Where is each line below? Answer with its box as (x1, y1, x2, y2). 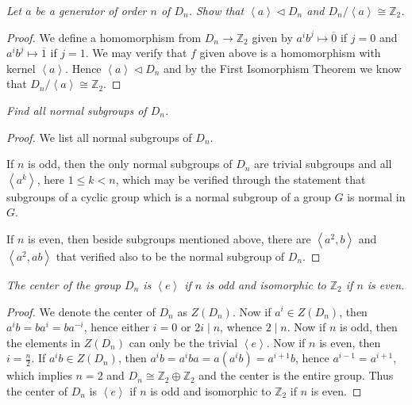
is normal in (347, 188, 406, 204)
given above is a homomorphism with (199, 44, 381, 61)
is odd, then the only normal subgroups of (28, 155, 233, 172)
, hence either (83, 319, 150, 335)
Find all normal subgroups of (6, 101, 147, 118)
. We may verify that (85, 44, 187, 61)
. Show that (188, 2, 245, 18)
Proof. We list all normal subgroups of (6, 128, 192, 145)
